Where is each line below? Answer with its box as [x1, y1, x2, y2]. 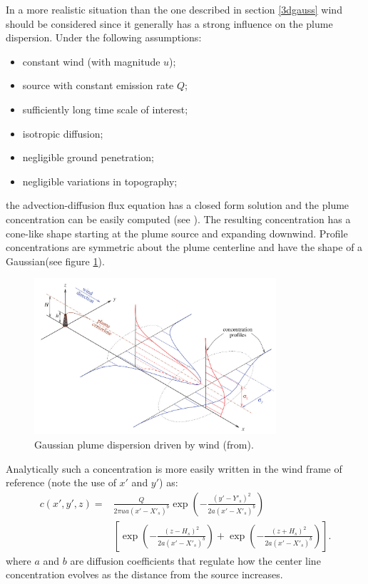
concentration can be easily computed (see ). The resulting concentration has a [6, 211, 351, 226]
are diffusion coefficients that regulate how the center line [70, 553, 321, 568]
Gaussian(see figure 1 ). [6, 253, 105, 268]
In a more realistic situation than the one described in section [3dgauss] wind [6, 2, 342, 16]
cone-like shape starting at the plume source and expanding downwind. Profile [6, 225, 348, 240]
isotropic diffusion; [22, 125, 103, 140]
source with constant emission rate [22, 78, 174, 93]
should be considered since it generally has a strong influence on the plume [6, 16, 333, 31]
